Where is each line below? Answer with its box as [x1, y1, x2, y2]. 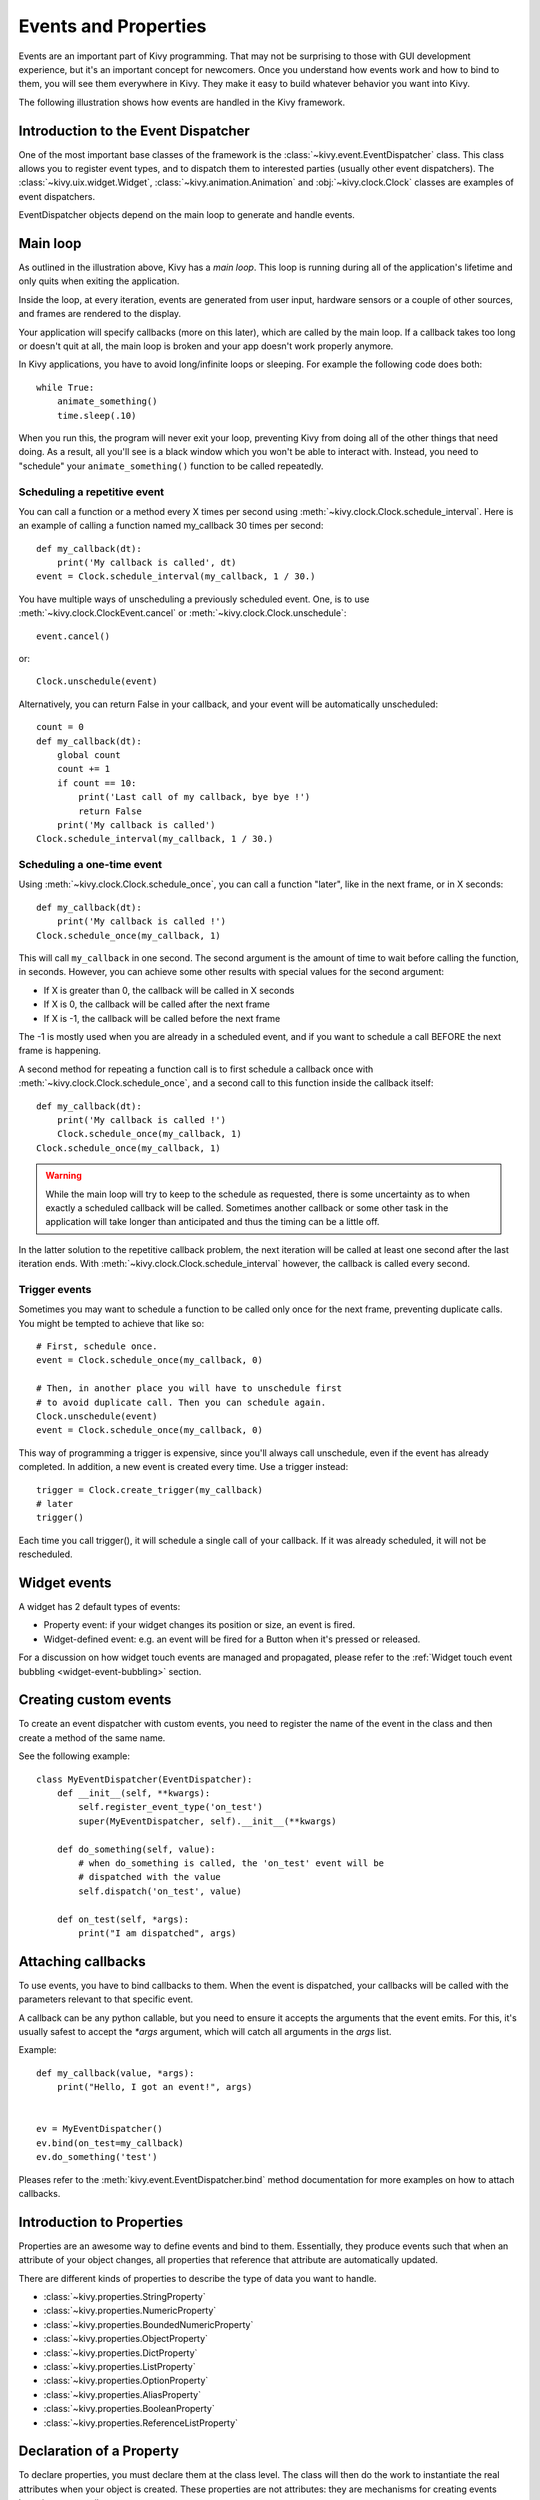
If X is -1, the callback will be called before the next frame [43, 1012, 281, 1024]
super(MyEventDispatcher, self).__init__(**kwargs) [78, 1815, 337, 1827]
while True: [36, 381, 95, 393]
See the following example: [18, 1750, 130, 1762]
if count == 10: [56, 777, 137, 789]
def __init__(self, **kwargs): [56, 1788, 211, 1799]
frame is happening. [18, 1045, 102, 1057]
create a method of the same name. [18, 1731, 166, 1744]
